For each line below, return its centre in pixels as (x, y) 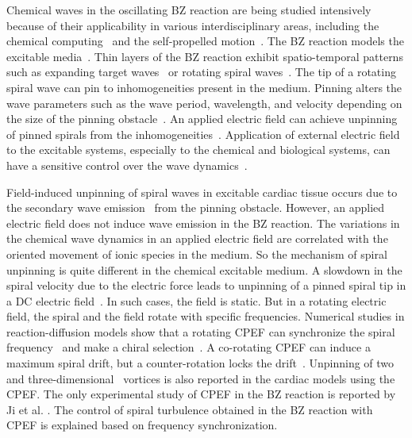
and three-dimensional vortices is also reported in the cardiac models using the (201, 378)
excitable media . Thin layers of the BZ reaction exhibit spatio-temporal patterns (205, 56)
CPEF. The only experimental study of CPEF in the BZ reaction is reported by (201, 394)
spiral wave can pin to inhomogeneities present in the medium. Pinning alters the (204, 87)
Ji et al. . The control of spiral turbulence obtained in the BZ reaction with (190, 409)
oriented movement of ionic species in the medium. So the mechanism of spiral (197, 254)
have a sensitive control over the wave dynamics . (127, 165)
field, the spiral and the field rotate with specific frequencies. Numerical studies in (206, 316)
